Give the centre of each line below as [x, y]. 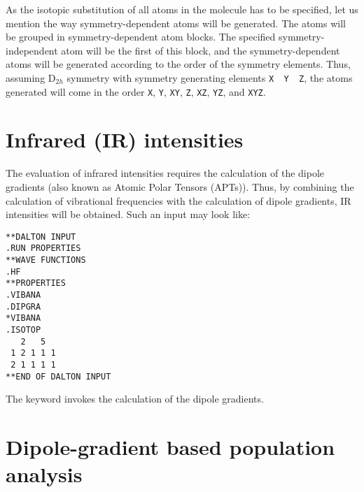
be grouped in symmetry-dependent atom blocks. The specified [141, 37]
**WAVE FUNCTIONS [46, 260]
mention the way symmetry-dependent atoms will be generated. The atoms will [176, 23]
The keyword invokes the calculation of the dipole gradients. [135, 399]
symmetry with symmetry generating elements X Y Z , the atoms [210, 77]
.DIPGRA [23, 306]
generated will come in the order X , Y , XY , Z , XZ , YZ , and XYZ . [136, 91]
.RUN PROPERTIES [43, 248]
